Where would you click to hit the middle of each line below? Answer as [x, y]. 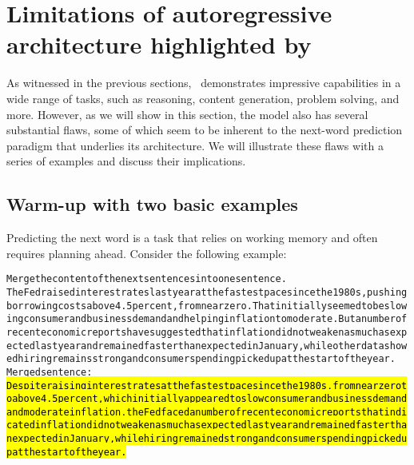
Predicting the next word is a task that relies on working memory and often [192, 238]
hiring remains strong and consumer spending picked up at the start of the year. [207, 359]
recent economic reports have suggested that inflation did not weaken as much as [198, 332]
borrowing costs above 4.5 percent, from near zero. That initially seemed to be [195, 306]
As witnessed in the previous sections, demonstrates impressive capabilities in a [204, 83]
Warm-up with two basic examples [152, 204]
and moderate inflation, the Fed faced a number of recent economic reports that [195, 412]
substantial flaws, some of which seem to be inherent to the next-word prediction [205, 130]
